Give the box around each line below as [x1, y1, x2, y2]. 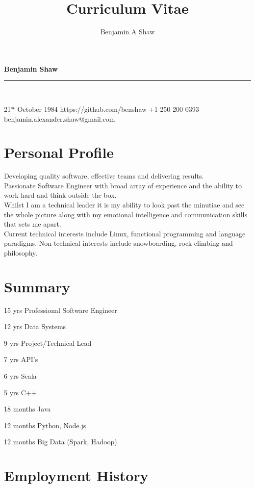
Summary [4, 276, 71, 296]
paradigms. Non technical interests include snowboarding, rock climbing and [4, 238, 233, 248]
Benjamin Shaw [4, 63, 58, 74]
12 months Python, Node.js [4, 420, 86, 430]
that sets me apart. [4, 219, 61, 229]
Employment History [4, 465, 149, 486]
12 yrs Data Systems [4, 321, 66, 332]
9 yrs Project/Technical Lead [4, 337, 92, 348]
